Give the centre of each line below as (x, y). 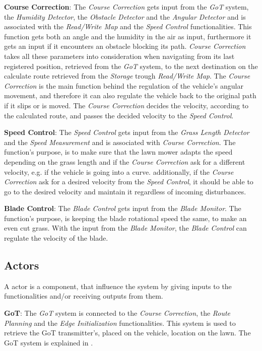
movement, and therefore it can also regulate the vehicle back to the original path (130, 95)
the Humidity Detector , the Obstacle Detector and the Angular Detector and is (125, 16)
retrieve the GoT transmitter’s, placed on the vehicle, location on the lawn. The (127, 333)
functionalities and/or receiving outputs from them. (84, 296)
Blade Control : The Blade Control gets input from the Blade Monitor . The (123, 208)
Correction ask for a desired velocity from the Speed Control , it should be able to (129, 182)
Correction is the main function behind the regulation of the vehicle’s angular (124, 85)
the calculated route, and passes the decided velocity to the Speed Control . (119, 115)
